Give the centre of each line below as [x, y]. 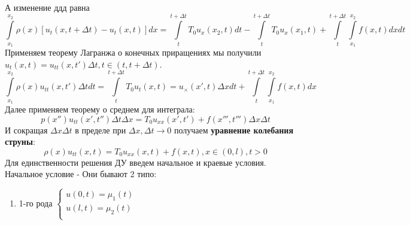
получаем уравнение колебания [233, 130]
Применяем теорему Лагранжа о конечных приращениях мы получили [133, 52]
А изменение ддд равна [47, 7]
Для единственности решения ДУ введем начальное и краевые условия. [136, 162]
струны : [20, 142]
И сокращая [26, 130]
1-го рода [36, 203]
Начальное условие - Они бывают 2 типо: [81, 174]
